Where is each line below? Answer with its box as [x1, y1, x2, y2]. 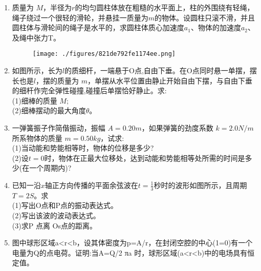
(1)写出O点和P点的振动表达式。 [12, 200, 118, 211]
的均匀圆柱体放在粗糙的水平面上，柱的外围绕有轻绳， [75, 2, 254, 12]
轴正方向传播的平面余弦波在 [45, 179, 138, 190]
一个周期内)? [29, 162, 72, 173]
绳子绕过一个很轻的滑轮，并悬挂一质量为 [12, 12, 148, 23]
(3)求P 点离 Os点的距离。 [12, 220, 97, 231]
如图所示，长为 [12, 65, 62, 76]
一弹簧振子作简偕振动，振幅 [12, 122, 105, 133]
